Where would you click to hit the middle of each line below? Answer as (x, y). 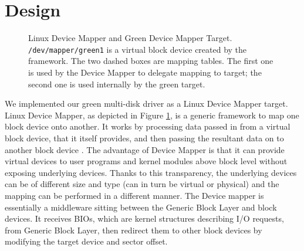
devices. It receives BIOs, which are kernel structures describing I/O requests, (144, 218)
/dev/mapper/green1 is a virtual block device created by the (138, 49)
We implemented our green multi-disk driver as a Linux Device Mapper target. (146, 104)
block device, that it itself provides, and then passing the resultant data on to (144, 138)
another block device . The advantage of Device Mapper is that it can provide (145, 149)
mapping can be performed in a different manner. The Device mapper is (134, 195)
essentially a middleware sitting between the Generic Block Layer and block (141, 207)
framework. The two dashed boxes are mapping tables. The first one (151, 61)
